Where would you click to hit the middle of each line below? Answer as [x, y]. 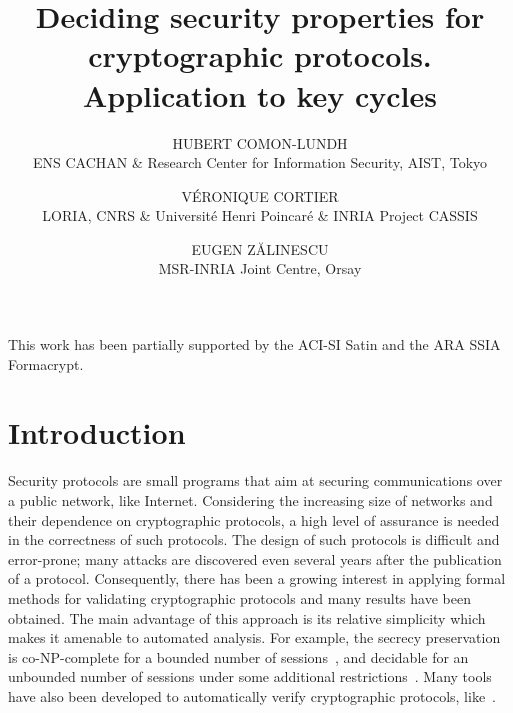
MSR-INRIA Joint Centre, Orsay [260, 268]
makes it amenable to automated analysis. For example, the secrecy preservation [254, 637]
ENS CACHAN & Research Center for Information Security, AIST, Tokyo [260, 162]
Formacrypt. [46, 363]
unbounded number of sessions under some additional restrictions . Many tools [250, 676]
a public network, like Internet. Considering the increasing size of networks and [250, 499]
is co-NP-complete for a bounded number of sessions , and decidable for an [238, 656]
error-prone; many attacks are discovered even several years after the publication [255, 558]
